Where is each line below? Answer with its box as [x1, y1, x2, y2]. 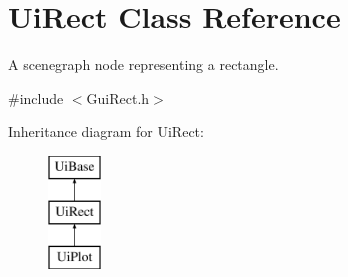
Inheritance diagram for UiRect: [8, 121, 204, 142]
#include [8, 87, 64, 108]
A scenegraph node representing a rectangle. [8, 54, 279, 75]
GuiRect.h [86, 87, 150, 108]
